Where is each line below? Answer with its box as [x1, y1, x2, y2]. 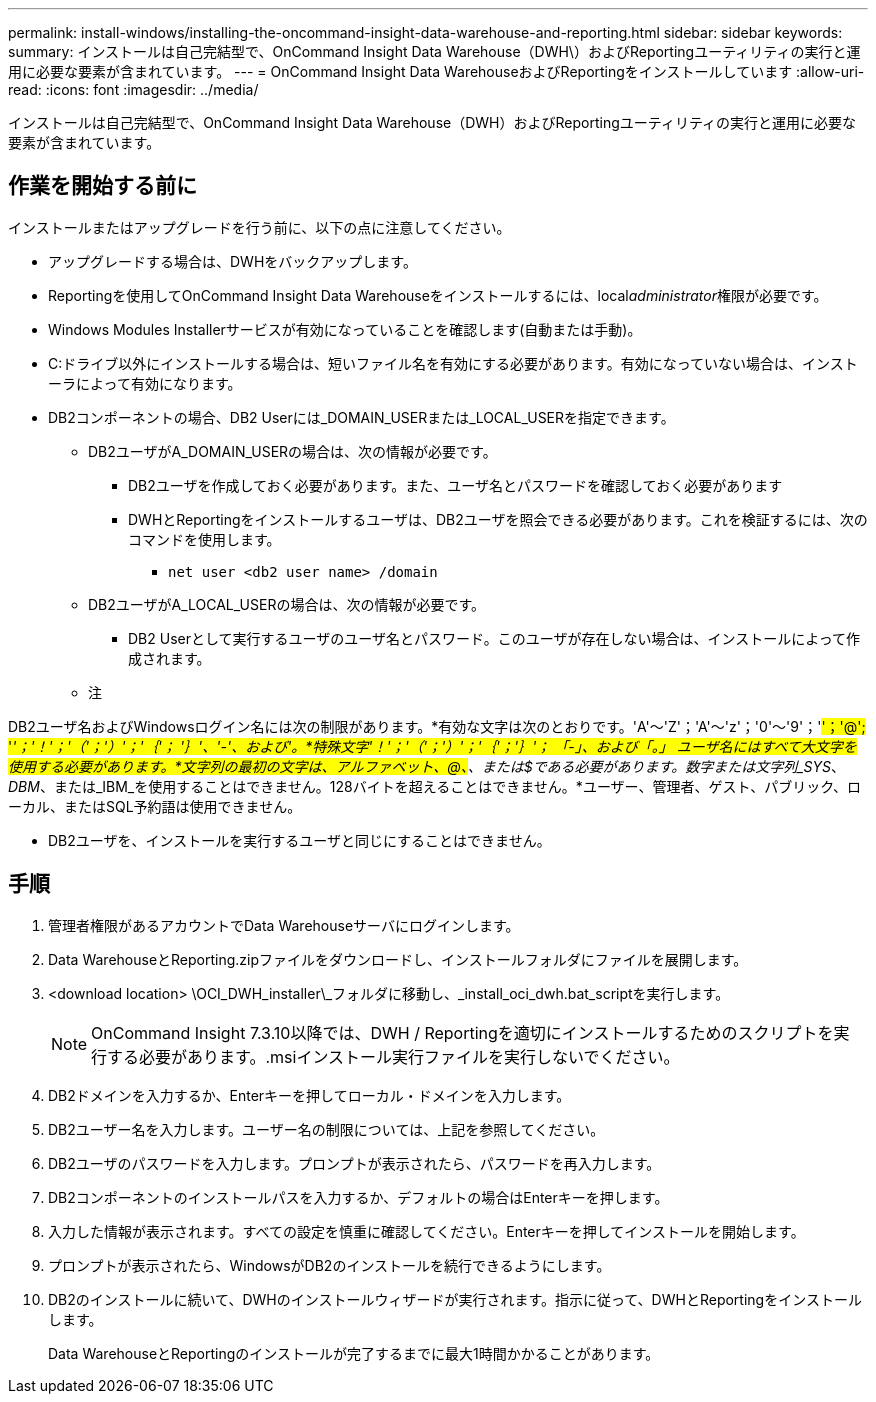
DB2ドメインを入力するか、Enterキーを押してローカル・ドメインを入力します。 [48, 1086, 571, 1104]
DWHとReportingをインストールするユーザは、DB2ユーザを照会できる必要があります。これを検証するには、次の [128, 510, 868, 528]
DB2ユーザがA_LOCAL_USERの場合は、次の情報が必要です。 [88, 595, 486, 613]
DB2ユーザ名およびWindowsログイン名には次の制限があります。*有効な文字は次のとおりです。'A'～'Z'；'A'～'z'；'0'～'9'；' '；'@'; [8, 717, 866, 735]
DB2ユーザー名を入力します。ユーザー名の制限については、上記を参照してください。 [48, 1120, 605, 1138]
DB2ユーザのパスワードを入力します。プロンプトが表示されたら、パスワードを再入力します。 [48, 1154, 661, 1172]
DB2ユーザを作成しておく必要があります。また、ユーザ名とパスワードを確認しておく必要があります [128, 476, 783, 494]
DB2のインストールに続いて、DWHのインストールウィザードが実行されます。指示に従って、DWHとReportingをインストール [48, 1290, 862, 1308]
